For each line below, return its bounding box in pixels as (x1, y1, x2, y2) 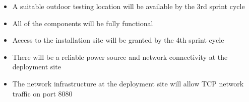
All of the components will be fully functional (12, 18, 153, 28)
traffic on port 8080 (12, 88, 73, 98)
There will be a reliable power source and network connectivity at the (12, 51, 228, 62)
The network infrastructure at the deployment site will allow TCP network (12, 78, 244, 88)
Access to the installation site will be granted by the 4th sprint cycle (12, 35, 224, 45)
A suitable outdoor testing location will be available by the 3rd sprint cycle (12, 1, 245, 11)
